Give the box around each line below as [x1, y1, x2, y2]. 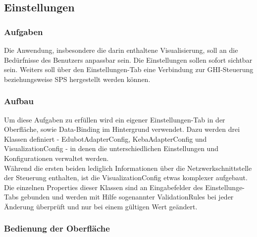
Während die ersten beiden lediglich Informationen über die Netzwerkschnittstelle [4, 162, 252, 173]
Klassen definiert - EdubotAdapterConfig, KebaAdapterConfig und [4, 133, 207, 144]
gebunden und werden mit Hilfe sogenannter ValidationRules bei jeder [20, 192, 234, 202]
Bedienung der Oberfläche [4, 222, 110, 235]
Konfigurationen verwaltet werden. [4, 153, 109, 163]
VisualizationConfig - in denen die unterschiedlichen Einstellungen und [4, 143, 218, 154]
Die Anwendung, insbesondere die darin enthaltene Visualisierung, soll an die [4, 45, 238, 55]
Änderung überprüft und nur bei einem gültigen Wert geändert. [4, 201, 198, 211]
